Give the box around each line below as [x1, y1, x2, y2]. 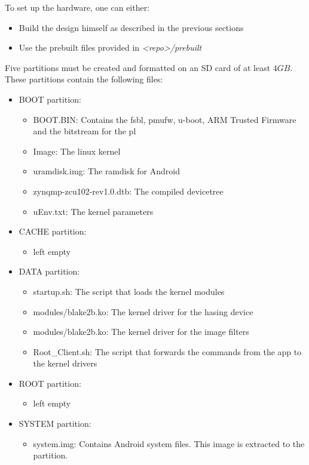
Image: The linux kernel [33, 144, 121, 157]
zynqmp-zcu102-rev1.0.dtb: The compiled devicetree [33, 184, 224, 197]
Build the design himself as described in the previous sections [19, 21, 244, 33]
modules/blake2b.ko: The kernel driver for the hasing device [33, 305, 253, 318]
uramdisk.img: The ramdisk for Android [33, 165, 180, 177]
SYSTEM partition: [19, 417, 91, 430]
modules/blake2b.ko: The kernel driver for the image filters [33, 325, 249, 338]
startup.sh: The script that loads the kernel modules [33, 285, 225, 297]
